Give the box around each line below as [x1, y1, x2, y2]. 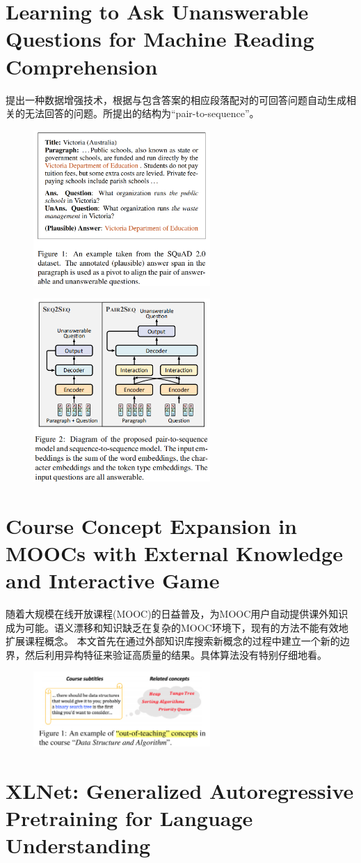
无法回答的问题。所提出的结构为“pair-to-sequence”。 [24, 106, 259, 121]
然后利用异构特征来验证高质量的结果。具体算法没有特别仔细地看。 [24, 647, 327, 662]
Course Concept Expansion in [6, 511, 297, 540]
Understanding [6, 831, 151, 860]
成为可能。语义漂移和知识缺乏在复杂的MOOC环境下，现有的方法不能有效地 [6, 620, 348, 634]
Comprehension [6, 52, 158, 80]
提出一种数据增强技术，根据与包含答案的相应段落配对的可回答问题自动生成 [6, 92, 346, 107]
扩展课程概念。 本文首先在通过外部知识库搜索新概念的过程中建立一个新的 [6, 634, 340, 648]
